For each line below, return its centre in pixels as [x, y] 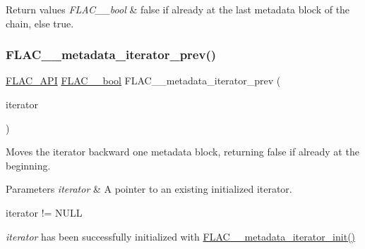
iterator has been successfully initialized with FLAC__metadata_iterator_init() [181, 236]
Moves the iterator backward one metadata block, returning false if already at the [182, 152]
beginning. [28, 165]
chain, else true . [40, 23]
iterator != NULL [44, 212]
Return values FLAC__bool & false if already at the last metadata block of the [178, 9]
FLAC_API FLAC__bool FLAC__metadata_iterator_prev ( [143, 81]
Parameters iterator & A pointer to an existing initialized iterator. [149, 189]
